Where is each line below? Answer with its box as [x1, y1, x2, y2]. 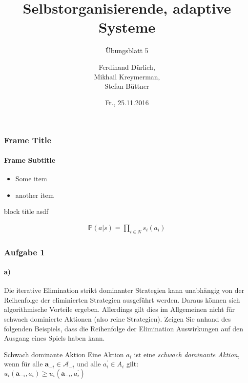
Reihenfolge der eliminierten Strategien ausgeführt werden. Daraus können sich [4, 294, 240, 305]
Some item [15, 173, 47, 183]
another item [15, 190, 54, 200]
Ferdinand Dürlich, [99, 61, 155, 72]
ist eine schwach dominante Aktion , [134, 349, 240, 359]
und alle [77, 359, 101, 369]
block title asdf [4, 206, 49, 216]
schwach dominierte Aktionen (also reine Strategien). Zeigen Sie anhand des [4, 314, 231, 324]
